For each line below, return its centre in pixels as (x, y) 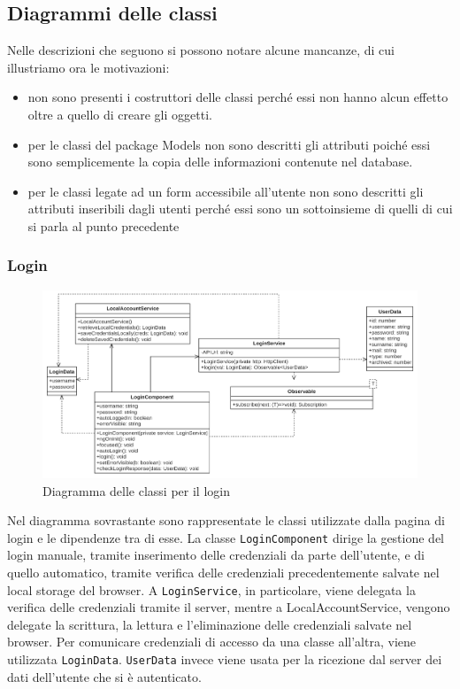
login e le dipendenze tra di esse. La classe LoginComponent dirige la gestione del (226, 537)
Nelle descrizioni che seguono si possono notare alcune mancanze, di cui (201, 50)
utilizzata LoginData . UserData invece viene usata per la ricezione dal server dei (225, 659)
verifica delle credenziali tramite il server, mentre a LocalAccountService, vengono (229, 607)
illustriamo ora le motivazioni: (88, 67)
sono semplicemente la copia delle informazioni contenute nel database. (220, 162)
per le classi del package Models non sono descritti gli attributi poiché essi (229, 144)
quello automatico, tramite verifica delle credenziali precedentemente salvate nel (223, 572)
